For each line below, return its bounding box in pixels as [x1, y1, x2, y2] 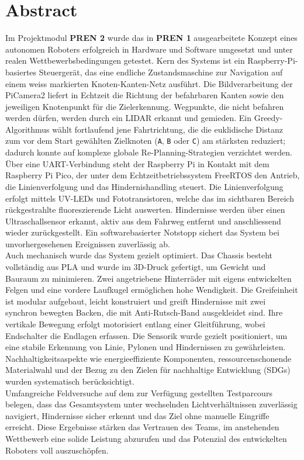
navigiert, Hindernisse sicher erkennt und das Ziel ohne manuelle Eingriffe [5, 409, 270, 421]
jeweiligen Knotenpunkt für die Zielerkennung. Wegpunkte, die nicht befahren [5, 100, 284, 112]
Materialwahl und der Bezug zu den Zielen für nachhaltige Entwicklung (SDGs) [5, 364, 291, 376]
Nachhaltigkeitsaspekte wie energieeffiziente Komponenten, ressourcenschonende [5, 352, 292, 364]
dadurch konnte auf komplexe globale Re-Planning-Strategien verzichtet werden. [5, 146, 292, 158]
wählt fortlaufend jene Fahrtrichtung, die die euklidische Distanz [52, 123, 283, 135]
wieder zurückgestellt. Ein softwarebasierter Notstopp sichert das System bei [5, 226, 279, 238]
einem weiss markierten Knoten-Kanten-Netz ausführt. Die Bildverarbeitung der [5, 77, 293, 89]
